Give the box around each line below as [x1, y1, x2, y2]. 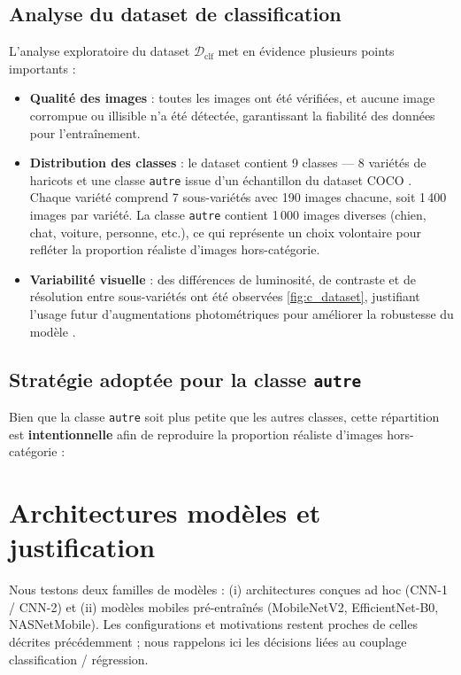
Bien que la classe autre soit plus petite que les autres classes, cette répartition [9, 407, 440, 426]
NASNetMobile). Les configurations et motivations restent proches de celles [9, 615, 418, 633]
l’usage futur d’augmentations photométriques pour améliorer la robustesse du [29, 305, 454, 323]
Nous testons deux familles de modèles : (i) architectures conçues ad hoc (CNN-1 [9, 580, 448, 599]
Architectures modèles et [9, 494, 321, 531]
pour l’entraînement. [29, 123, 141, 142]
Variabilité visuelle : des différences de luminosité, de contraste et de [29, 269, 416, 288]
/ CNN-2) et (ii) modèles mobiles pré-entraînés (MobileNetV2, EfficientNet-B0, [9, 597, 439, 616]
